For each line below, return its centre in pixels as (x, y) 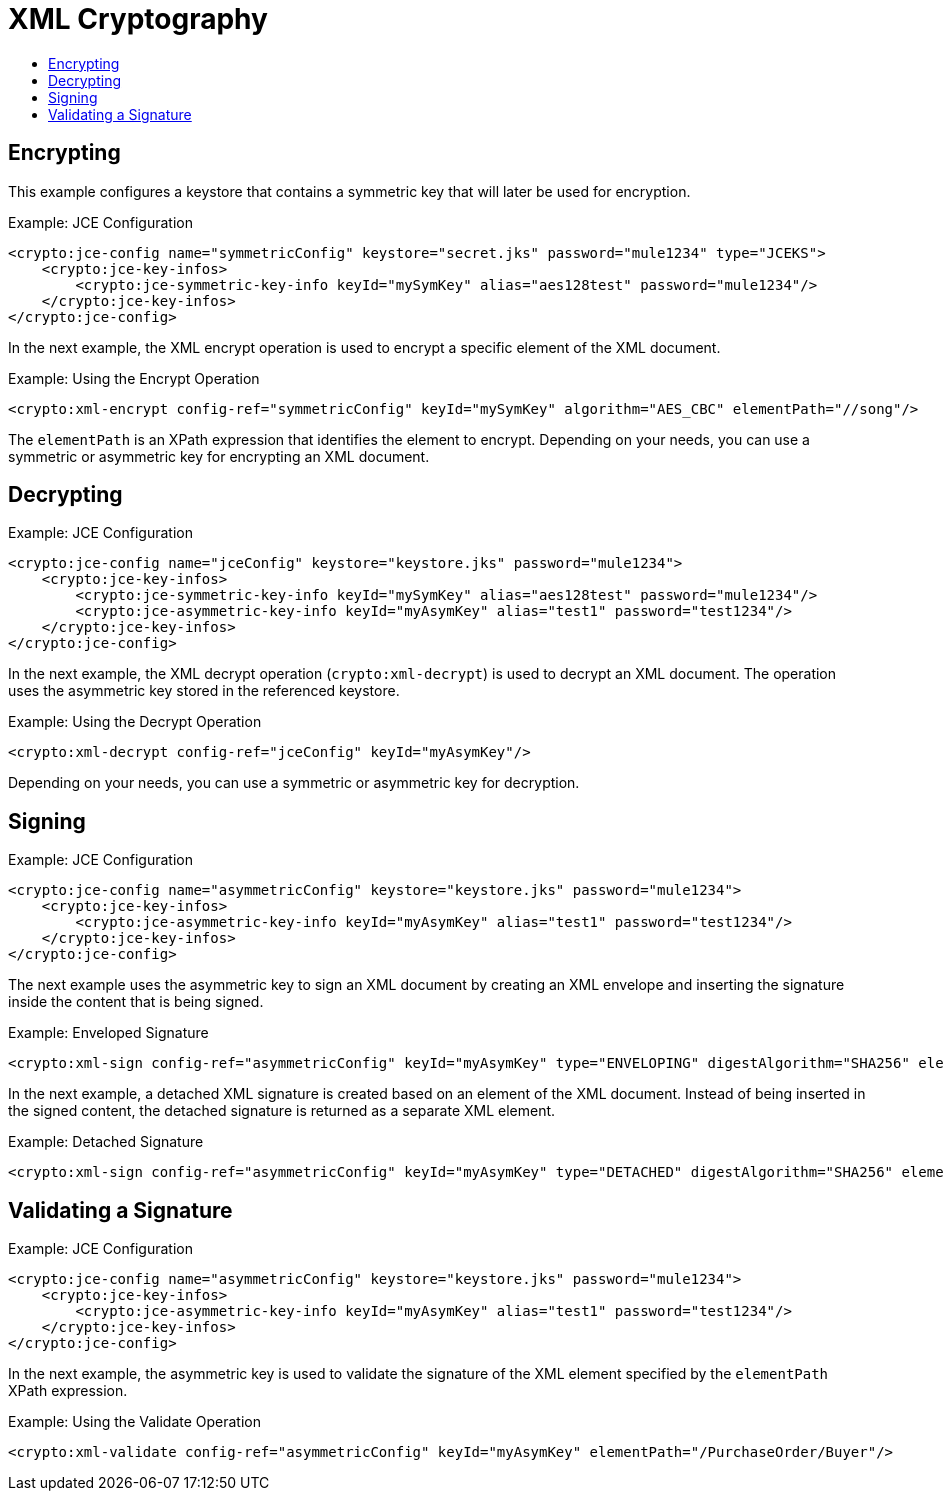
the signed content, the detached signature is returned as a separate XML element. (282, 1111)
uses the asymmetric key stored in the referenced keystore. (204, 691)
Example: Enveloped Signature (108, 1033)
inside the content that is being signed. (136, 1002)
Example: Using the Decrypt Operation (135, 722)
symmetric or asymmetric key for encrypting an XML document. (219, 456)
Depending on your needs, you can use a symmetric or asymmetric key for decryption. (294, 783)
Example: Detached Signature (106, 1142)
